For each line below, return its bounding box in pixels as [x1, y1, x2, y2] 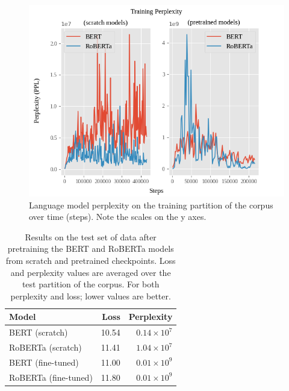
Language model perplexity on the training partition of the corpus [29, 198, 273, 211]
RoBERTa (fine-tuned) [9, 371, 93, 383]
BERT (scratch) [9, 326, 68, 339]
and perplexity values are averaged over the [10, 266, 171, 278]
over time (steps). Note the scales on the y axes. [29, 210, 207, 223]
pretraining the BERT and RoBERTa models [7, 242, 174, 255]
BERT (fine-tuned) [9, 355, 79, 368]
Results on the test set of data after [25, 230, 157, 243]
